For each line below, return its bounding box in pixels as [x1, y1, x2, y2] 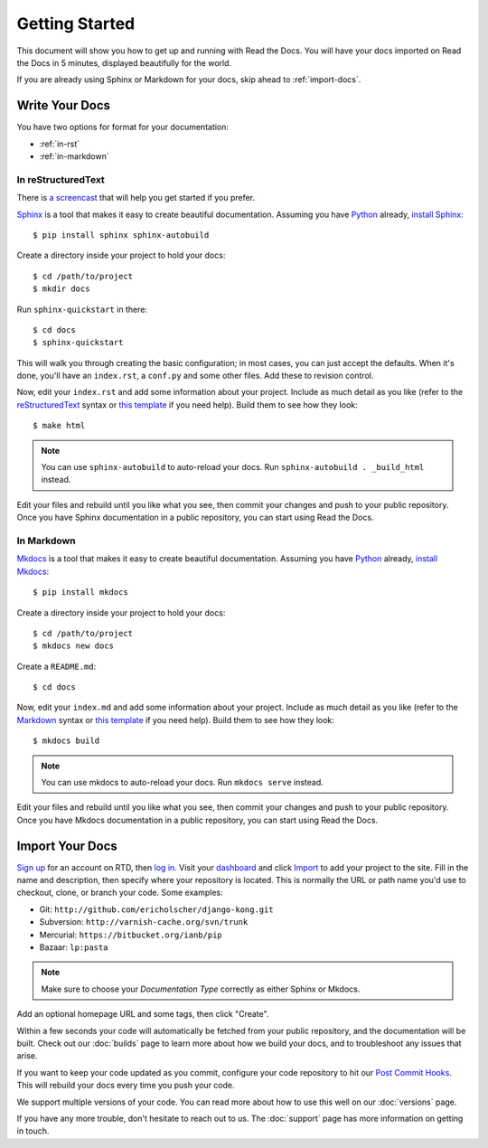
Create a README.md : [16, 661, 97, 672]
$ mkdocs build [33, 736, 100, 746]
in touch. [16, 1125, 50, 1136]
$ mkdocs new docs [33, 641, 115, 651]
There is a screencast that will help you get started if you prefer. [16, 193, 256, 203]
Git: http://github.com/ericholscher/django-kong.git [39, 904, 275, 915]
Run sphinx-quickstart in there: [16, 304, 148, 315]
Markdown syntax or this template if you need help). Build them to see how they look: [16, 714, 334, 725]
